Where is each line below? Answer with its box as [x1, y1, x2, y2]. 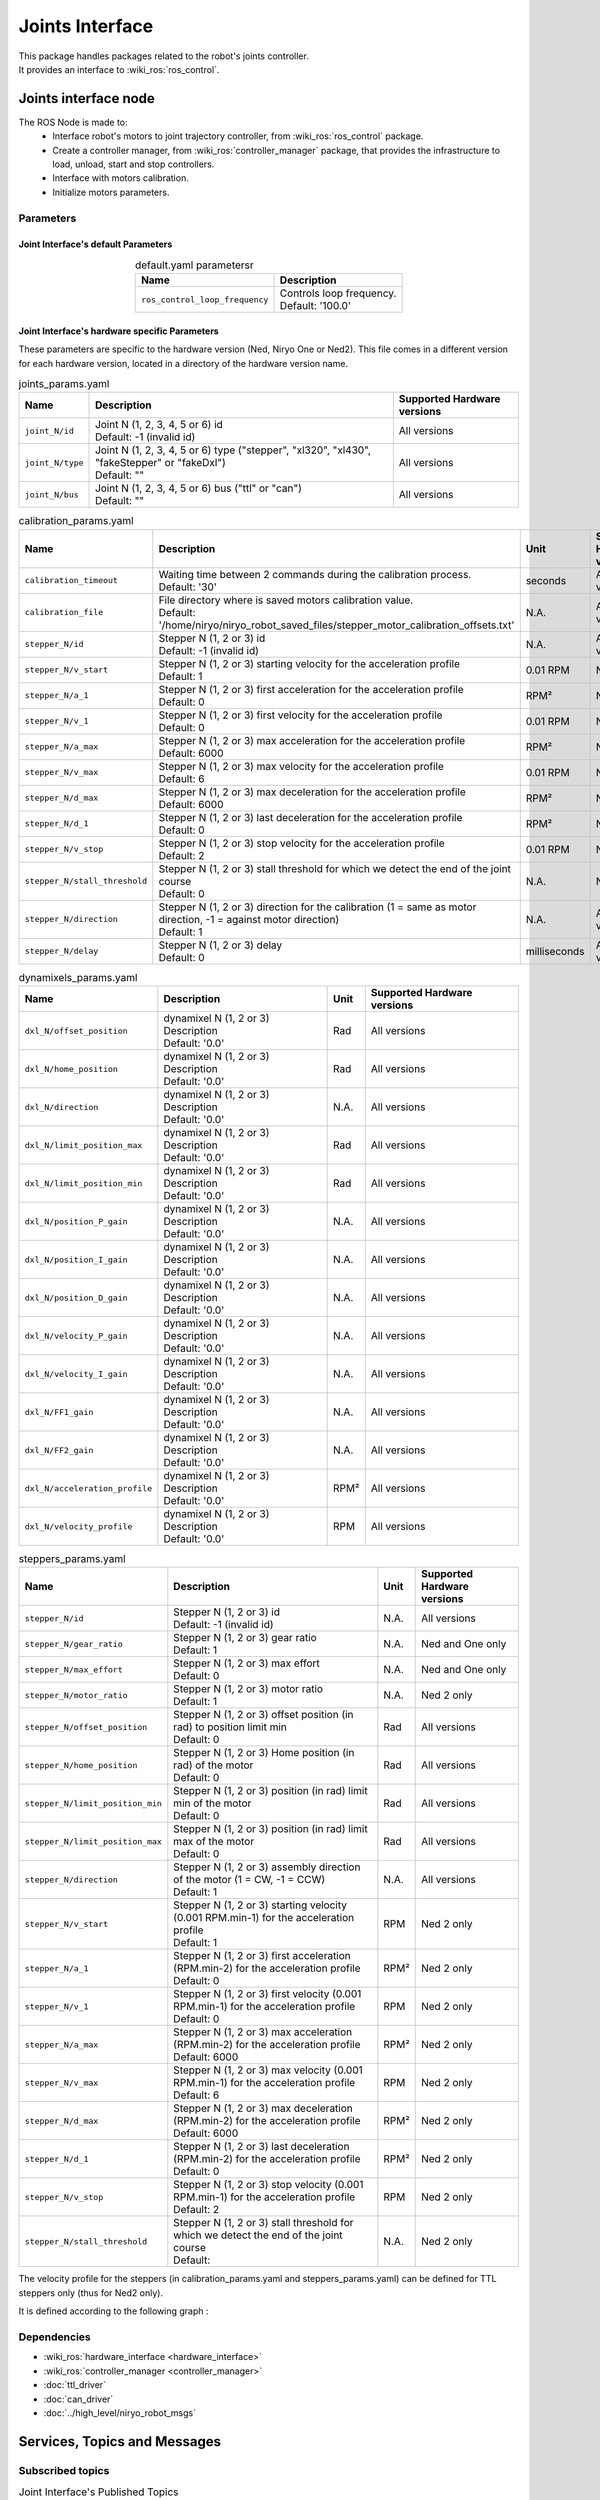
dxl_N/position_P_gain [24, 1216, 129, 1227]
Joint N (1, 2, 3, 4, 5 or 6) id [95, 418, 224, 432]
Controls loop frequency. [279, 286, 397, 300]
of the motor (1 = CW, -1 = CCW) [173, 1873, 326, 1887]
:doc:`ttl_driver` [43, 2379, 107, 2391]
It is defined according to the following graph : [18, 2305, 209, 2317]
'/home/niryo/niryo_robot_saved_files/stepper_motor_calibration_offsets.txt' [158, 618, 515, 632]
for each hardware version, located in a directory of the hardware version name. [18, 357, 349, 369]
